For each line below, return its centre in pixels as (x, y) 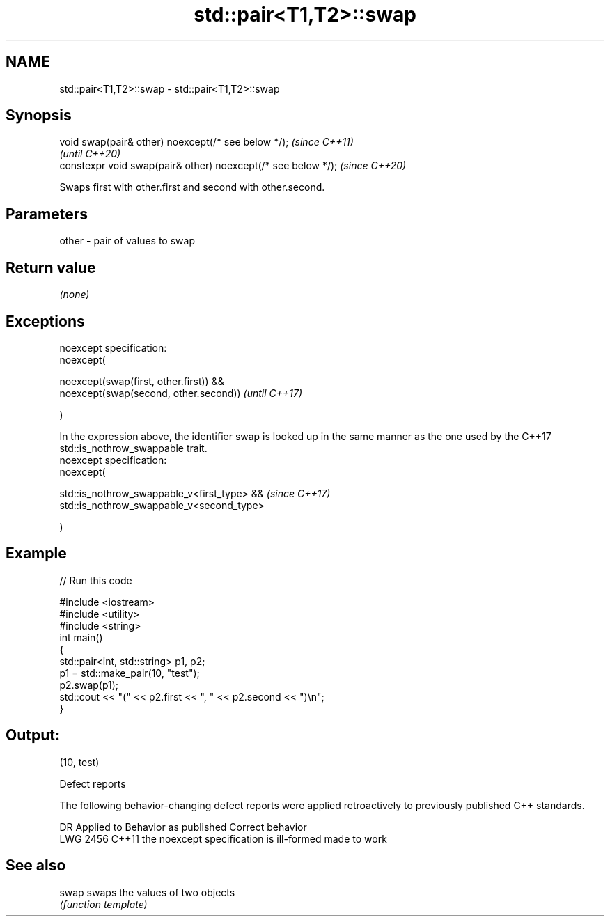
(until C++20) (90, 154)
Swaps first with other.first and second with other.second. (192, 187)
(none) (75, 295)
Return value (51, 267)
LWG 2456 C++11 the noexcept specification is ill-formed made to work (223, 838)
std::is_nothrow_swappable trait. (133, 448)
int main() (81, 637)
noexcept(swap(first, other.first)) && (142, 381)
